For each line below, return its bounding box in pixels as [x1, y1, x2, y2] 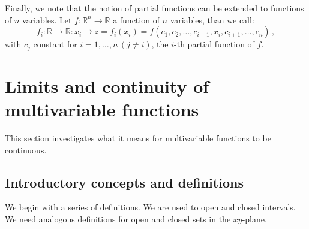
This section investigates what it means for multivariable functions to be [5, 131, 271, 144]
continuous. [5, 143, 47, 156]
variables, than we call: [170, 13, 254, 26]
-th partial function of [174, 38, 254, 50]
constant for [33, 38, 77, 50]
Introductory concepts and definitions [5, 173, 244, 191]
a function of [113, 13, 160, 26]
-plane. [242, 212, 267, 225]
